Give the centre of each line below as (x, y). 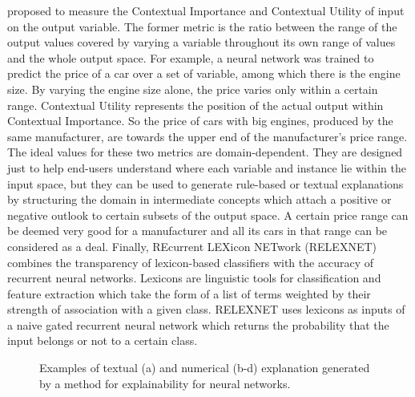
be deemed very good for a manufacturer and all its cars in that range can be (197, 231)
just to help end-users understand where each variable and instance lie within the (207, 167)
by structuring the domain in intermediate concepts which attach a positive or (199, 199)
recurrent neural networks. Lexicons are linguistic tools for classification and (194, 278)
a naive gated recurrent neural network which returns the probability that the (198, 324)
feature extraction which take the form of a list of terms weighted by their (189, 293)
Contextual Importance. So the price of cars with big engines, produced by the (200, 121)
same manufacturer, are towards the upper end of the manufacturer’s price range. (207, 136)
